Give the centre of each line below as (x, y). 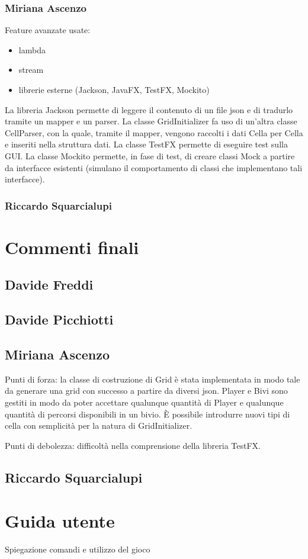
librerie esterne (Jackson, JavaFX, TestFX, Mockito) (114, 89)
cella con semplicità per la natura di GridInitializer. (99, 425)
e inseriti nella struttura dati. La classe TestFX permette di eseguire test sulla (146, 144)
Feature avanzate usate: (48, 30)
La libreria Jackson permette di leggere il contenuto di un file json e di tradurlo (149, 109)
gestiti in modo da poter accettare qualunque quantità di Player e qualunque (144, 402)
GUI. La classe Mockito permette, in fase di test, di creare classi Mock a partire (150, 155)
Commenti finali (72, 247)
